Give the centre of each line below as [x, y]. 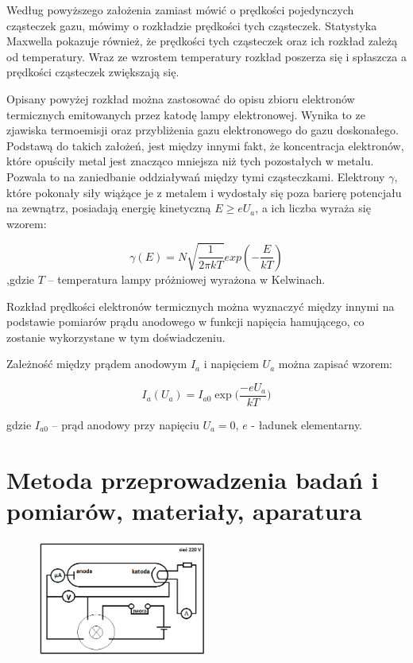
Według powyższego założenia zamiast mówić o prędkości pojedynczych [180, 10]
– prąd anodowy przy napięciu [125, 424]
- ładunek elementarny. [307, 424]
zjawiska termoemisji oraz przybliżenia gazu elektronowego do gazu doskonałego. [203, 130]
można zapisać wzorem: [335, 364]
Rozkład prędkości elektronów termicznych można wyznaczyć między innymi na [201, 306]
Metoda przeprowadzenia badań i [193, 479]
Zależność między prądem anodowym [97, 364]
